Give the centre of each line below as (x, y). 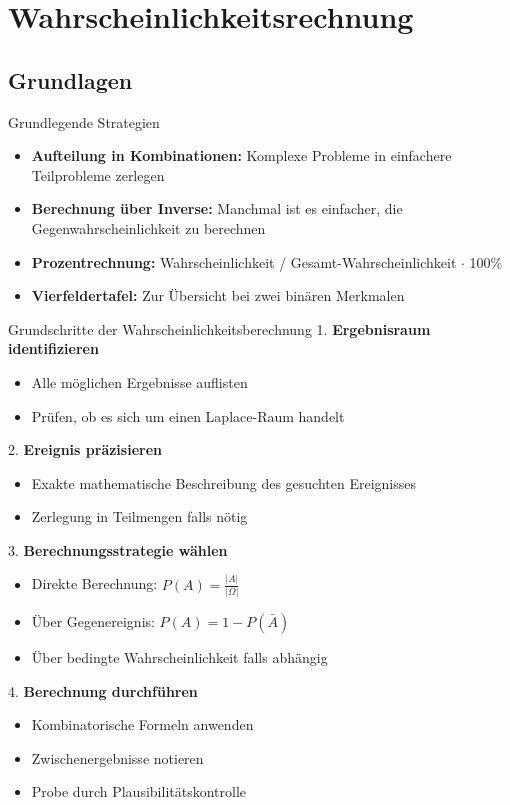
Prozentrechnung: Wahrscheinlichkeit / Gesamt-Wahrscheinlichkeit (244, 261)
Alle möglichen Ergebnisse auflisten (139, 381)
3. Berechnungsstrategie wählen (118, 549)
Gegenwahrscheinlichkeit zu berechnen (148, 227)
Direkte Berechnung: (94, 583)
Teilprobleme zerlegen (98, 174)
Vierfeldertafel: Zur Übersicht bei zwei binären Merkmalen (218, 295)
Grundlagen (70, 79)
